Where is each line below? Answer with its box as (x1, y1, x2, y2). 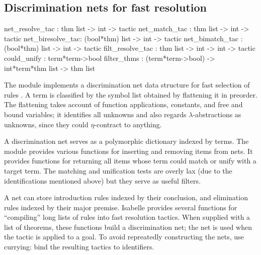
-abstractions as (193, 109, 241, 119)
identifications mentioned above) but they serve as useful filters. (4, 175, 201, 186)
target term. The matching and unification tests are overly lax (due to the (4, 165, 232, 176)
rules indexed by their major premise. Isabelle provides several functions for (4, 202, 237, 212)
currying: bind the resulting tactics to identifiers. (4, 241, 154, 252)
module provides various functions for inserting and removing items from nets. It (4, 145, 253, 156)
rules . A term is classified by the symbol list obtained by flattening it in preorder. (4, 89, 257, 100)
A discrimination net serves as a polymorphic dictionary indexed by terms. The (4, 136, 249, 146)
